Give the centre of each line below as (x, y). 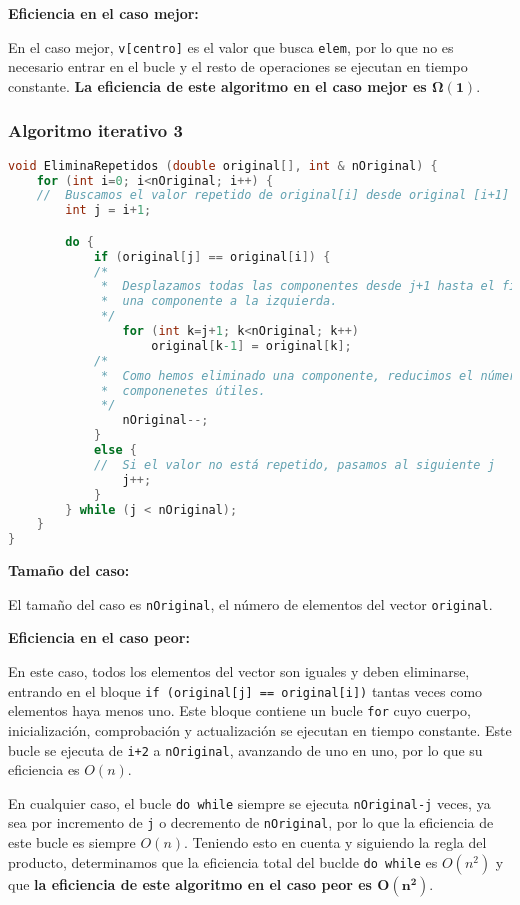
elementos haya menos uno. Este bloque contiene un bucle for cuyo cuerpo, (239, 710)
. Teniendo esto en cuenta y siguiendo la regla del (335, 842)
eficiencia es (44, 769)
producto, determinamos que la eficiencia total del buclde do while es (223, 861)
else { (115, 450)
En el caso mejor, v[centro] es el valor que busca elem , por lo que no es (231, 46)
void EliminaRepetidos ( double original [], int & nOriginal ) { (223, 165)
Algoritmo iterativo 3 (95, 130)
